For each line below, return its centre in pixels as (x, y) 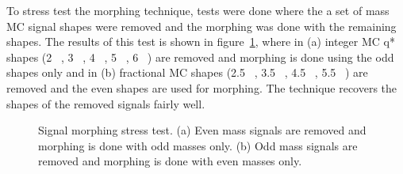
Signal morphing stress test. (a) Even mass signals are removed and (202, 130)
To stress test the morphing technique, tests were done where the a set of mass (198, 10)
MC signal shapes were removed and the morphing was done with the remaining (201, 26)
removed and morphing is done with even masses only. (170, 161)
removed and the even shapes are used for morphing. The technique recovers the (202, 87)
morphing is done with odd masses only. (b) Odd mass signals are (198, 145)
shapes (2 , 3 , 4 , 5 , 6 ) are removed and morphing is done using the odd (200, 57)
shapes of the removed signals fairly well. (106, 103)
